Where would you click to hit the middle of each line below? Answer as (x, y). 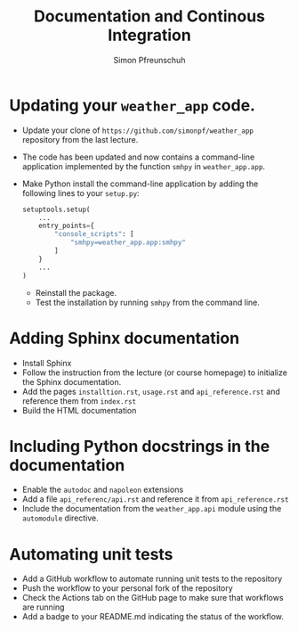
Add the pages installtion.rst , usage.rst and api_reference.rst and (151, 391)
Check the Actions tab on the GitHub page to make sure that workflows (153, 598)
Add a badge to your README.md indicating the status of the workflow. (153, 617)
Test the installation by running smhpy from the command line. (148, 302)
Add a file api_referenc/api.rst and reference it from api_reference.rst (155, 499)
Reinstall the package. (76, 292)
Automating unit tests (91, 554)
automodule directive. (60, 518)
